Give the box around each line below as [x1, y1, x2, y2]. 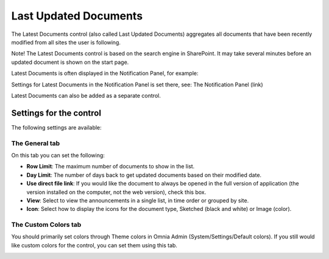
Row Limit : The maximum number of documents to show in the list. [26, 163, 195, 170]
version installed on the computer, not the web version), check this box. [26, 188, 207, 196]
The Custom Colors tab [11, 221, 82, 229]
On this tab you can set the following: [11, 151, 105, 159]
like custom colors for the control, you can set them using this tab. [11, 241, 178, 249]
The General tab [11, 139, 60, 147]
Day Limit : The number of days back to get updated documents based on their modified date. [26, 171, 262, 179]
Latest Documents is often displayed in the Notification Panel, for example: [11, 70, 199, 77]
